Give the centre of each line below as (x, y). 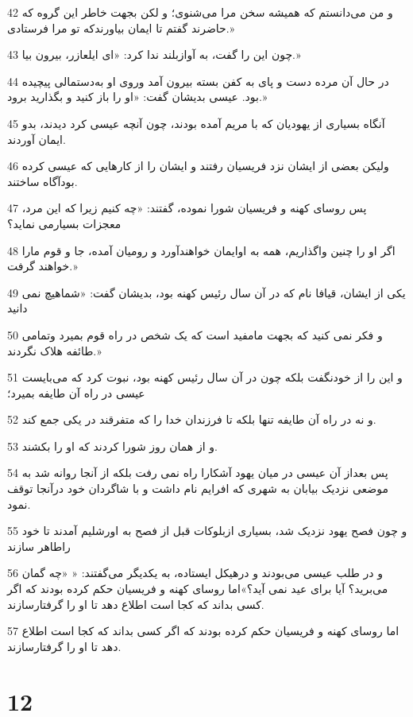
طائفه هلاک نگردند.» (54, 350)
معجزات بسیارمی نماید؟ (64, 223)
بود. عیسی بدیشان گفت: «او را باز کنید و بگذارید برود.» (137, 97)
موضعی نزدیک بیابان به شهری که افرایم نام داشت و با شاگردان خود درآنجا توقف (198, 488)
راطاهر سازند (39, 546)
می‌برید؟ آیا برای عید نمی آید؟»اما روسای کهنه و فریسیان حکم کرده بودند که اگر (198, 589)
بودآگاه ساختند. (42, 181)
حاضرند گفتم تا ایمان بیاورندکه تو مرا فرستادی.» (121, 27)
